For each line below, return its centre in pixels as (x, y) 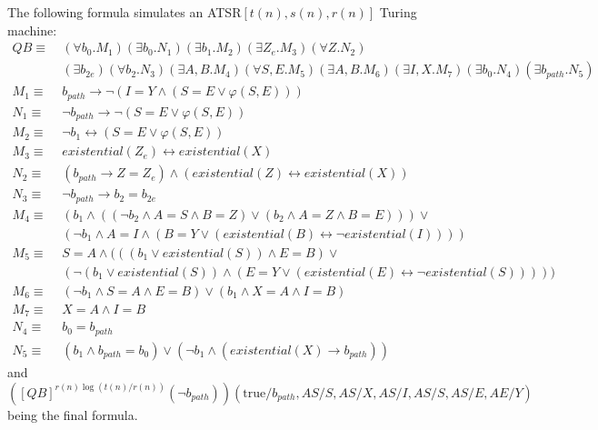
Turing (398, 12)
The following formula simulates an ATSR (125, 12)
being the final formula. (73, 414)
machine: (32, 30)
